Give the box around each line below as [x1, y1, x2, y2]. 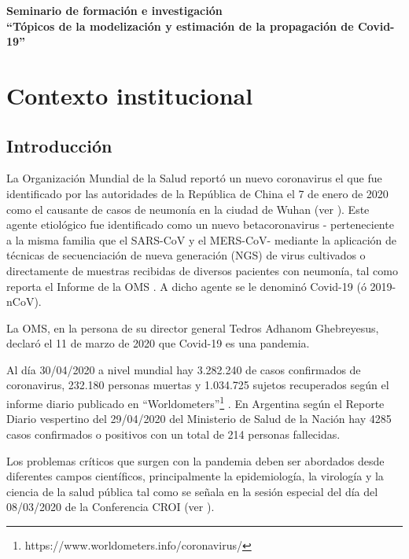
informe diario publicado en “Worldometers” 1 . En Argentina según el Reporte [6, 393, 385, 411]
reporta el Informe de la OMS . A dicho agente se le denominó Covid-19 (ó [6, 278, 367, 294]
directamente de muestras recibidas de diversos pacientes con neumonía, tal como [6, 262, 398, 278]
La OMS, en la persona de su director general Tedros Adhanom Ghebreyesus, [6, 319, 379, 336]
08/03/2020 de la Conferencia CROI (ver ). [6, 498, 215, 515]
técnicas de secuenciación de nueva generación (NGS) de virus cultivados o [6, 247, 366, 263]
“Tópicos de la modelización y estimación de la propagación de [6, 17, 354, 34]
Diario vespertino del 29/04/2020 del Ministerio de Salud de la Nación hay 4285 [6, 410, 392, 427]
